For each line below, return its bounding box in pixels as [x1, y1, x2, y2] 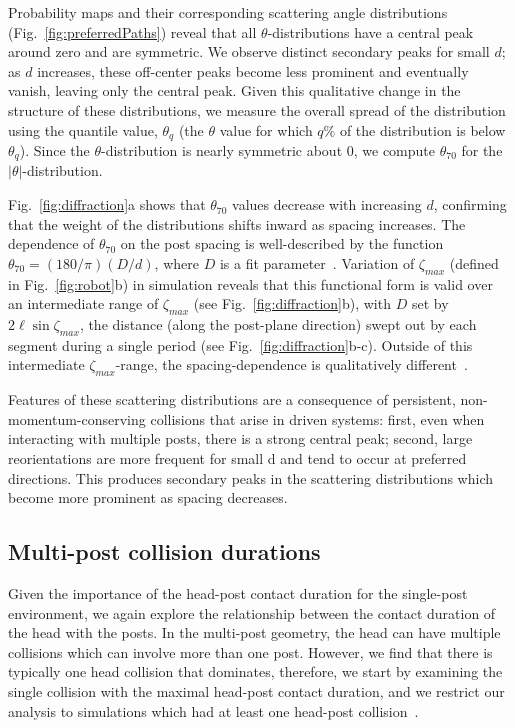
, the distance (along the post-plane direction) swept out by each [79, 314, 477, 335]
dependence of [8, 233, 95, 254]
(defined [449, 252, 499, 273]
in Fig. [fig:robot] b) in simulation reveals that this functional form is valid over [8, 273, 493, 294]
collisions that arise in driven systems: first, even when [150, 408, 485, 429]
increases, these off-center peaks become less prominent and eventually [37, 60, 469, 81]
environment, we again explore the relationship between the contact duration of [8, 602, 496, 623]
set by [411, 293, 449, 314]
